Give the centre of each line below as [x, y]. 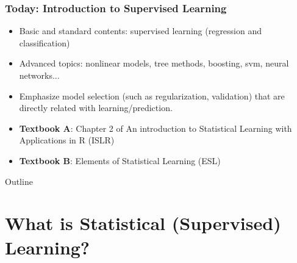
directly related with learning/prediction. [96, 108]
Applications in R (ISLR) [67, 140]
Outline [19, 181]
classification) [45, 42]
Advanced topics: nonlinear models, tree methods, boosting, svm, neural [154, 63]
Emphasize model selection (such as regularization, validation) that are [152, 95]
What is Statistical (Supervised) [143, 223]
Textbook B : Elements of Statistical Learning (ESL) [120, 160]
